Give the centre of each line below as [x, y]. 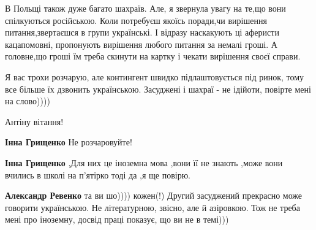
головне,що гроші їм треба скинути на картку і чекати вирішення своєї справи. [153, 56]
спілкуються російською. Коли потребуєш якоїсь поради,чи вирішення [136, 20]
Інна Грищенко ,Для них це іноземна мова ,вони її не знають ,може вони [144, 162]
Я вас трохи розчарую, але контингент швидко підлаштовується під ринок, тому [155, 76]
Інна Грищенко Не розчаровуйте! [69, 142]
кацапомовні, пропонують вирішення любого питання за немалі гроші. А [141, 44]
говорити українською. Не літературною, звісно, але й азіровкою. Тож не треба [152, 207]
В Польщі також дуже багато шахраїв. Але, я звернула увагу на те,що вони [145, 8]
